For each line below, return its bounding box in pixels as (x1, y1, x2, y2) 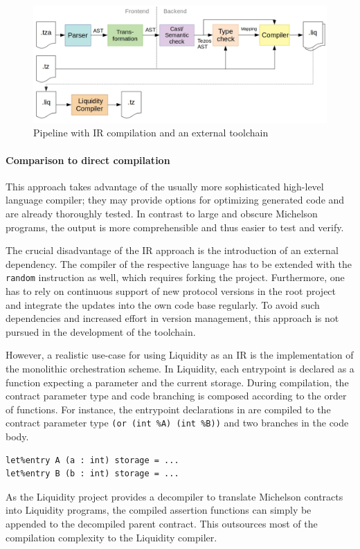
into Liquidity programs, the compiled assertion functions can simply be (6, 503, 312, 517)
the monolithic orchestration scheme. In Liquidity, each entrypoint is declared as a (6, 361, 354, 375)
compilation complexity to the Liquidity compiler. (6, 530, 217, 544)
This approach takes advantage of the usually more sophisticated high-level (6, 179, 324, 193)
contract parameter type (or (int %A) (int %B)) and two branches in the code (6, 415, 349, 430)
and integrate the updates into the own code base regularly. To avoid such (6, 297, 320, 312)
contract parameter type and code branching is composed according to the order (6, 388, 347, 403)
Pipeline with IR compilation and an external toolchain (33, 125, 269, 140)
